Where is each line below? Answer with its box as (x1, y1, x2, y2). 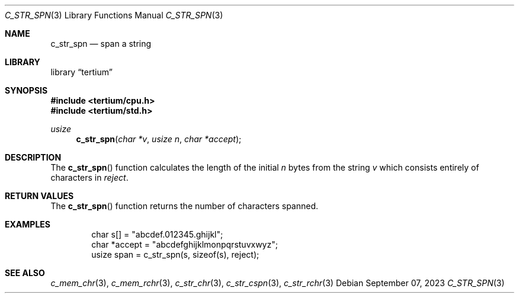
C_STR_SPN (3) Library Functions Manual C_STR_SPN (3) (5, 10, 223, 20)
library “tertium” (50, 67, 113, 77)
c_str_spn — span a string (50, 39, 152, 49)
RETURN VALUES (5, 191, 74, 201)
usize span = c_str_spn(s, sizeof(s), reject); (91, 249, 259, 259)
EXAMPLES (5, 219, 50, 229)
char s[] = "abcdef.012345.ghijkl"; (91, 229, 223, 239)
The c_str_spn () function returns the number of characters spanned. (50, 201, 319, 211)
